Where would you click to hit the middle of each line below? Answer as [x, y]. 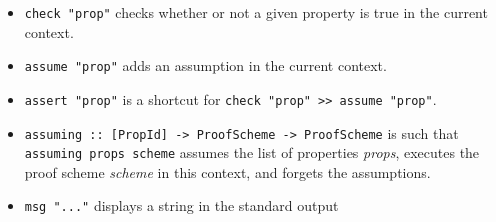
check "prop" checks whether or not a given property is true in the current [256, 12]
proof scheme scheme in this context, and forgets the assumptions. [227, 171]
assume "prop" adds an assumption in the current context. [205, 65]
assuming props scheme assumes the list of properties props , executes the [252, 152]
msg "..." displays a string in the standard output [181, 205]
